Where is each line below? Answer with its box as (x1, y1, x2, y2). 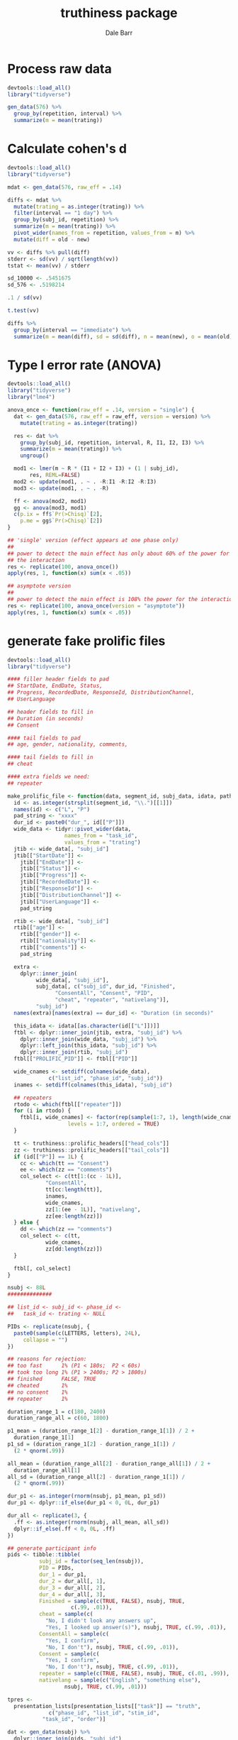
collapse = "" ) (23, 1336, 69, 1343)
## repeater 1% (7, 1395, 69, 1402)
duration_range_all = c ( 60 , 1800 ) (7, 1414, 110, 1422)
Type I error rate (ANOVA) (7, 357, 161, 373)
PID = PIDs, (38, 1565, 74, 1572)
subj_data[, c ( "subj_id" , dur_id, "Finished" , (35, 983, 176, 991)
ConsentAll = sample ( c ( (38, 1630, 110, 1637)
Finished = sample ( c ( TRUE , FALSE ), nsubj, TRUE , (38, 1597, 186, 1604)
